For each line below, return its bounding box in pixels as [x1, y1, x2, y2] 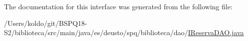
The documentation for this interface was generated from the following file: [4, 1, 233, 11]
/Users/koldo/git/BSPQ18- [4, 18, 88, 28]
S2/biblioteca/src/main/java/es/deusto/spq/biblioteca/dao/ [4, 27, 188, 38]
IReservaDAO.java [188, 27, 244, 38]
